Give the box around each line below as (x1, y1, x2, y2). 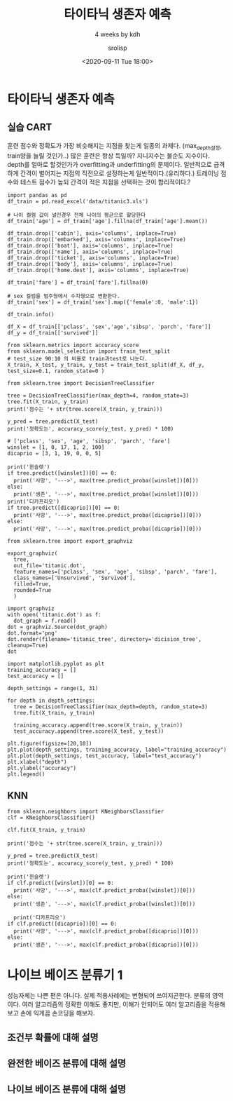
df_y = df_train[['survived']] (7, 329, 99, 337)
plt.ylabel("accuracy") (7, 764, 77, 771)
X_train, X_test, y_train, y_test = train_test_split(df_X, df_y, (7, 361, 205, 368)
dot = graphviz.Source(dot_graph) (7, 623, 108, 630)
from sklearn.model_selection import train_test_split (7, 348, 171, 355)
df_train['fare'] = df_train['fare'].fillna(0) (7, 278, 149, 286)
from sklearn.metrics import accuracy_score (7, 342, 139, 349)
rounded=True (13, 586, 52, 593)
